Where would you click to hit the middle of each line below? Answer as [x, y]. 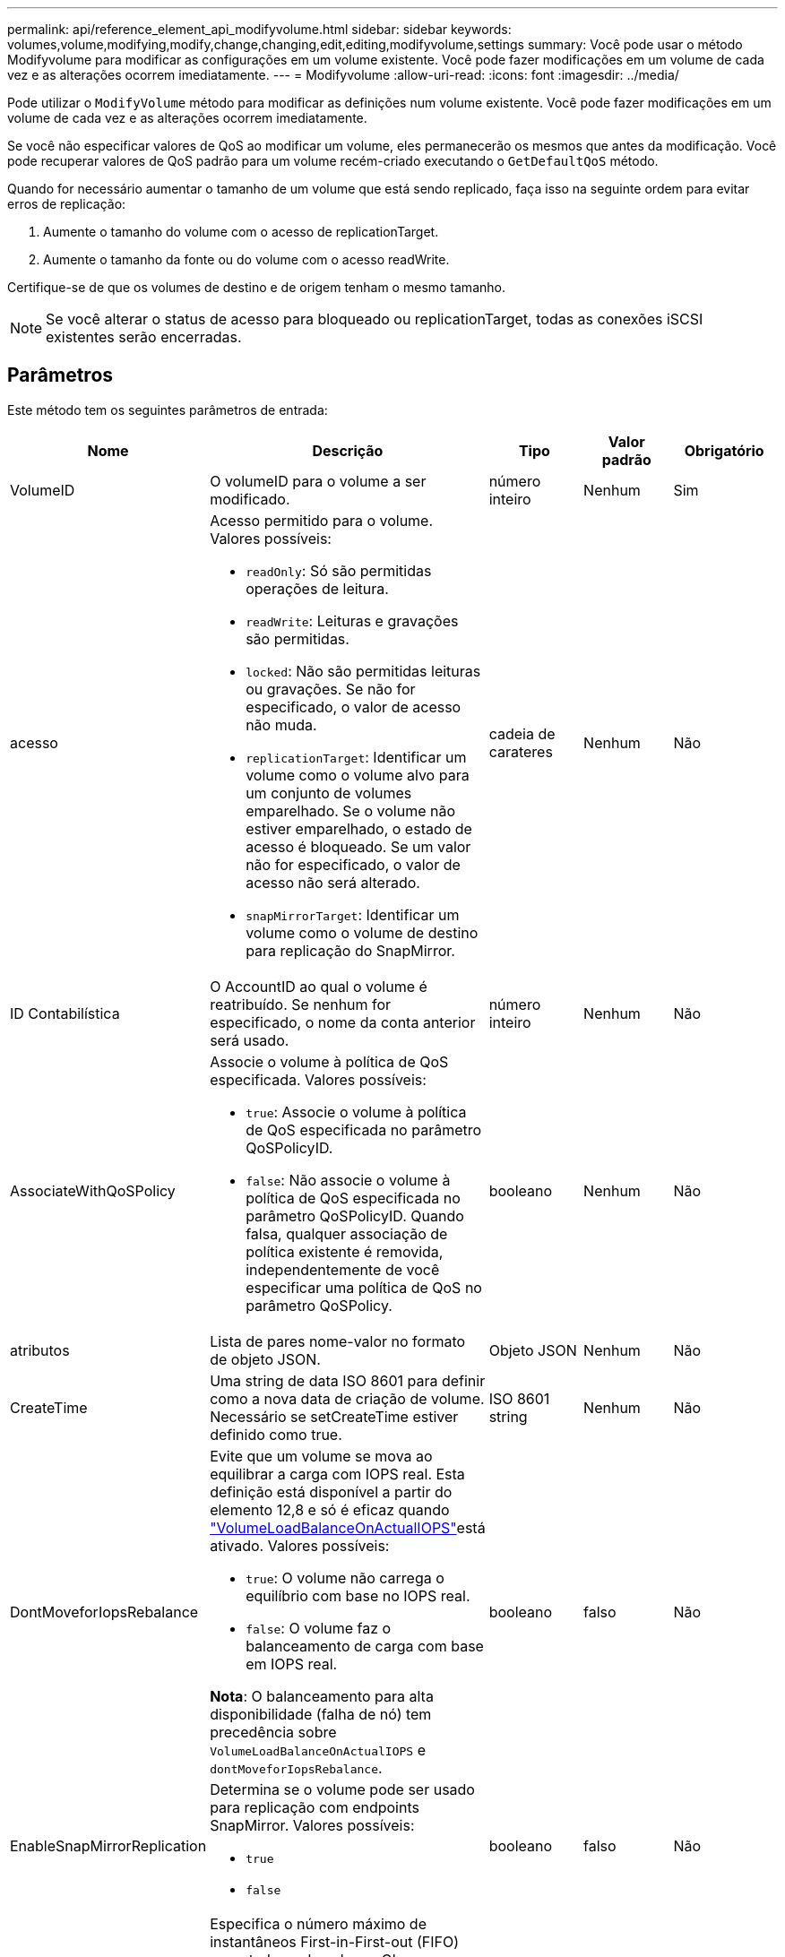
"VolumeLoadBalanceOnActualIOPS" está [348, 1527]
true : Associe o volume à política [356, 1112]
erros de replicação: [67, 204]
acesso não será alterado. [333, 882]
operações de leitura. [317, 588]
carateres [521, 751]
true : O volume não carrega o [345, 1578]
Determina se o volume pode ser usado [342, 1789]
